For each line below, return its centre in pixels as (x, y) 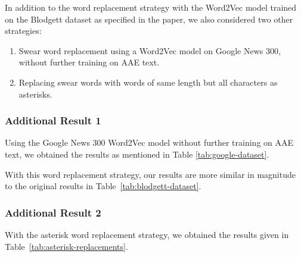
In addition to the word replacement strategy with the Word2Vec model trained (151, 7)
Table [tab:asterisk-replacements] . (66, 246)
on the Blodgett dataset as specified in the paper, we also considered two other (149, 19)
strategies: (23, 31)
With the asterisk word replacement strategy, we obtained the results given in (147, 234)
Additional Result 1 (53, 120)
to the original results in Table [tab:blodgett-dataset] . (103, 186)
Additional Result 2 (53, 212)
